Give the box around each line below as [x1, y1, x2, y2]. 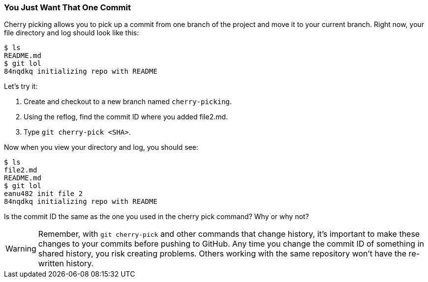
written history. [38, 258, 94, 269]
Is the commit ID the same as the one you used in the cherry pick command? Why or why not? [4, 212, 309, 221]
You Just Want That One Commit [4, 2, 131, 12]
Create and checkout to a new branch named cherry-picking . [24, 97, 232, 106]
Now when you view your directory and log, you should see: [4, 143, 198, 152]
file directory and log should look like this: [4, 28, 139, 37]
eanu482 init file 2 [4, 190, 83, 198]
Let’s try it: [4, 82, 38, 91]
